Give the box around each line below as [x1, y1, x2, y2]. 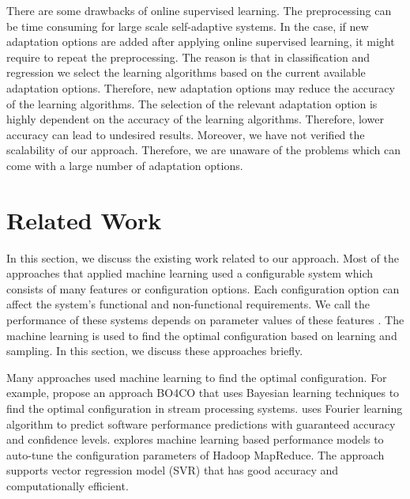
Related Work [6, 203, 162, 236]
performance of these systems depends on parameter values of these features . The [6, 312, 404, 328]
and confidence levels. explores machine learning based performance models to [6, 431, 384, 448]
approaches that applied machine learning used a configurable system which [6, 265, 373, 282]
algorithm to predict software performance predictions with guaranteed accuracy [6, 415, 396, 432]
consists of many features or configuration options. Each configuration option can [6, 280, 400, 297]
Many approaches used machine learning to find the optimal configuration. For [6, 369, 387, 385]
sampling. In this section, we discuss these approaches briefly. [6, 342, 303, 359]
